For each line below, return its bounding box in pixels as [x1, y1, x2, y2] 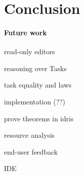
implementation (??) [4, 96, 66, 106]
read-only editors [4, 46, 55, 57]
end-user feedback [4, 146, 58, 157]
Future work [4, 27, 47, 37]
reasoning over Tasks [4, 63, 67, 73]
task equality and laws [4, 80, 72, 90]
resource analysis [4, 130, 55, 140]
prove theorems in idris [4, 113, 74, 123]
